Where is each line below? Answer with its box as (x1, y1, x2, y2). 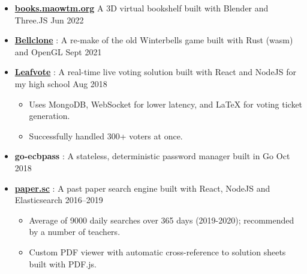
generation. (29, 109, 70, 122)
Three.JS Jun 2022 (14, 13, 84, 26)
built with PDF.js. (29, 257, 97, 270)
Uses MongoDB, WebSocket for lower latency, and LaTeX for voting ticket (29, 97, 303, 110)
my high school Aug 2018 (14, 77, 107, 90)
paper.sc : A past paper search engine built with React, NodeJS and (14, 181, 270, 194)
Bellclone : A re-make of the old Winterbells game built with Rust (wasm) (14, 34, 293, 46)
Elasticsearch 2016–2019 (14, 193, 103, 206)
